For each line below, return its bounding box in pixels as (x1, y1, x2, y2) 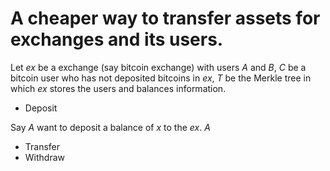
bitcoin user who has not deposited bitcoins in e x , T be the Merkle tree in (10, 72, 312, 84)
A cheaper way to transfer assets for (10, 7, 321, 30)
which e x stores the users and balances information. (10, 82, 227, 94)
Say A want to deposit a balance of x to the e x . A (10, 121, 211, 133)
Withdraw (24, 151, 66, 163)
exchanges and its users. (10, 28, 224, 51)
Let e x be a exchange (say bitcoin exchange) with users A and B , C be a (10, 61, 307, 73)
